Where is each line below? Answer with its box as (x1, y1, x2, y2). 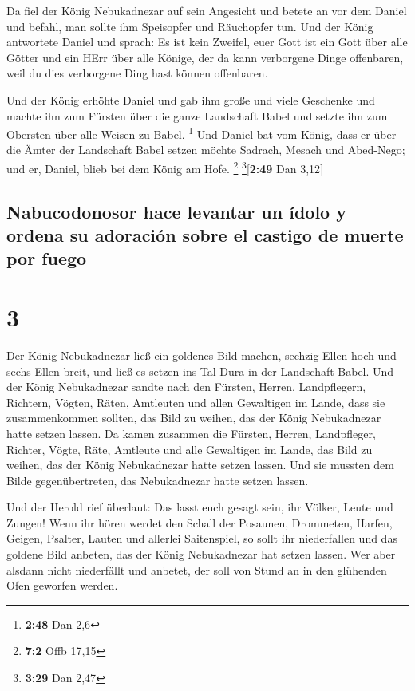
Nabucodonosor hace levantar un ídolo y (6, 199, 346, 223)
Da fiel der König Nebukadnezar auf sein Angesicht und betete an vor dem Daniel (6, 2, 407, 18)
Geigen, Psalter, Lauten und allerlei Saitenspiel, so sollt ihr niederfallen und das (6, 530, 397, 547)
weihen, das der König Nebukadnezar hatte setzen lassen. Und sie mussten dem (6, 456, 394, 473)
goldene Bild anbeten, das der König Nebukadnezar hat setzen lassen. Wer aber (6, 546, 396, 563)
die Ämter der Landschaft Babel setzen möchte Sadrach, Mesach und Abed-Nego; (6, 141, 405, 158)
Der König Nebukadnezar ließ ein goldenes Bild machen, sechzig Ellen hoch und (6, 346, 397, 363)
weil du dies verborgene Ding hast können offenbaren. (6, 65, 268, 81)
